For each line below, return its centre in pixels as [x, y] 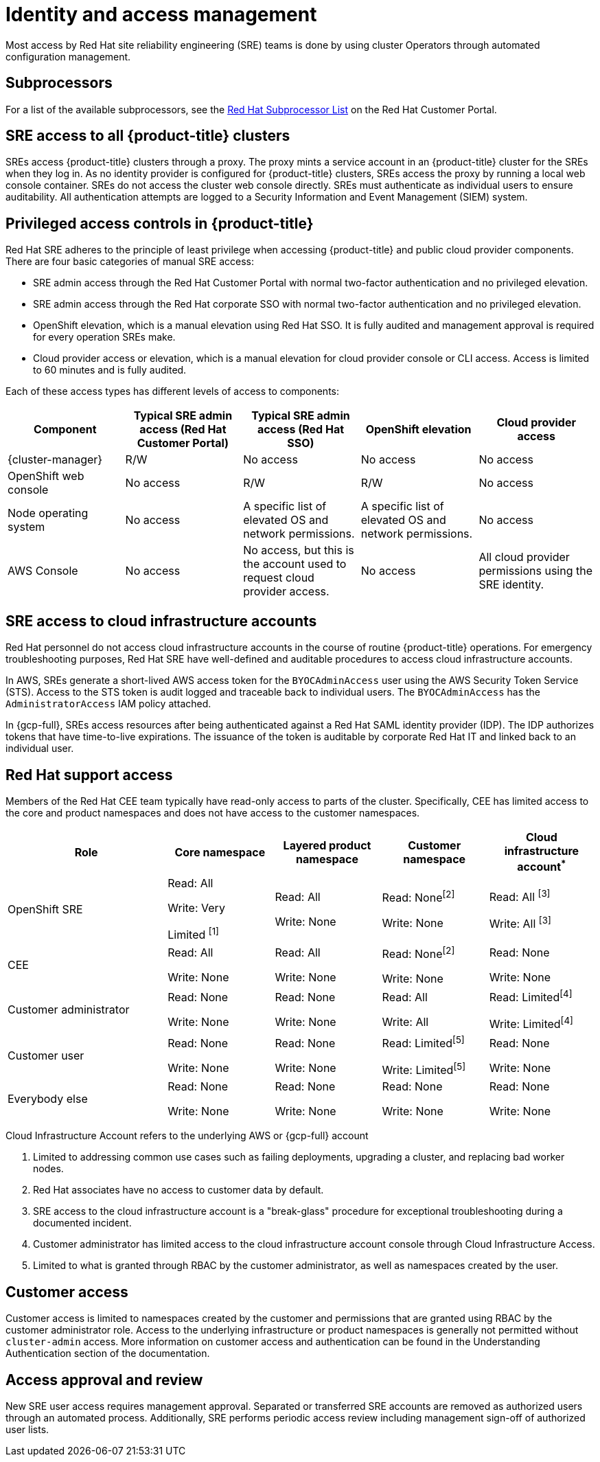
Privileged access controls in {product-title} [160, 223]
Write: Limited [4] [531, 1023]
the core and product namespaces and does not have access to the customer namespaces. [213, 812]
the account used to [295, 564]
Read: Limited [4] [531, 996]
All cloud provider [524, 557]
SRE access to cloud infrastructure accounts [161, 621]
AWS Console [43, 571]
